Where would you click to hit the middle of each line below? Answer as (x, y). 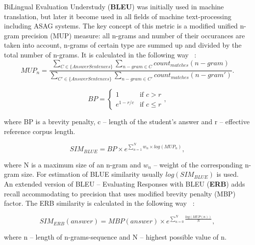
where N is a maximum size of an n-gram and (73, 164)
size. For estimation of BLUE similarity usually (92, 174)
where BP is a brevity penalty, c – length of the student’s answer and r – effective (127, 122)
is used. (228, 174)
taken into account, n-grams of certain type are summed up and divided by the (123, 45)
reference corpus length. (40, 131)
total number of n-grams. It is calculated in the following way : (100, 54)
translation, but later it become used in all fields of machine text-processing (118, 16)
